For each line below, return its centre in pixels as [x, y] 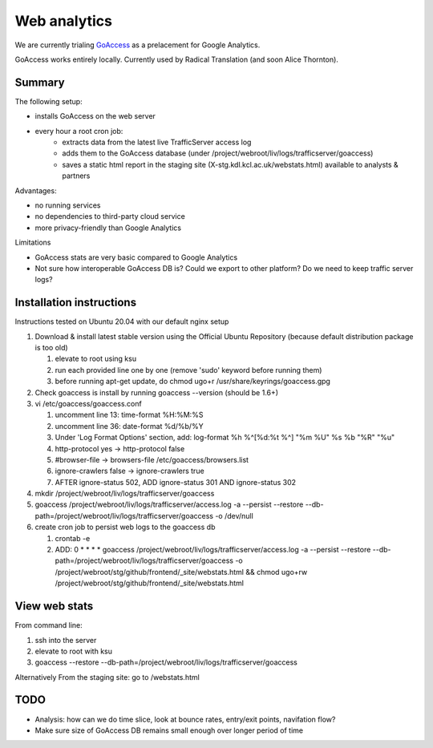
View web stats [54, 606]
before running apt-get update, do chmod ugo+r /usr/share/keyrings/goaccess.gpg [192, 382]
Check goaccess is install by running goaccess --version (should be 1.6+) [157, 392]
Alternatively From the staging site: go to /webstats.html [107, 677]
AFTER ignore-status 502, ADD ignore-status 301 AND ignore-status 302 [176, 482]
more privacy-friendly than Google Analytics [108, 228]
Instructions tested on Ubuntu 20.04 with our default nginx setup [122, 321]
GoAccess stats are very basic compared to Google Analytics [136, 257]
